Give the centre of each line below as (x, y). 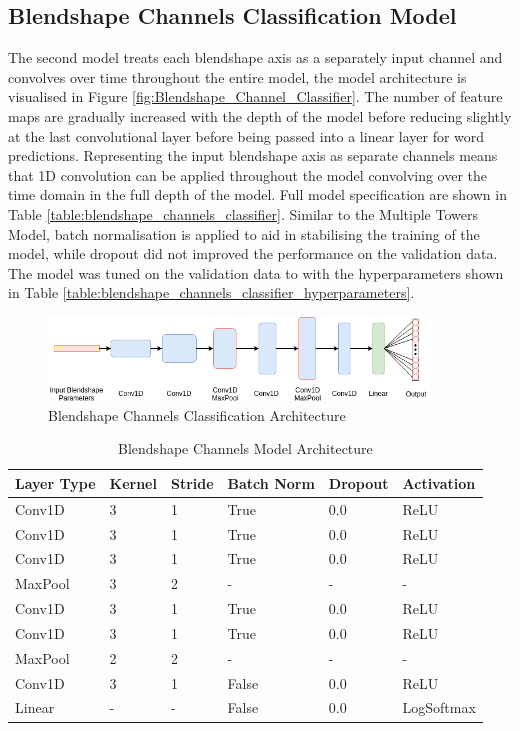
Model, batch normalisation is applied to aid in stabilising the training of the (244, 233)
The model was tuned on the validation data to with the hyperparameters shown (256, 272)
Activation (439, 482)
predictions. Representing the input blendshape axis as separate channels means (253, 155)
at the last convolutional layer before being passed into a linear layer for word (246, 135)
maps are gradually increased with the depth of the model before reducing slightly (260, 115)
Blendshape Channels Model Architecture (245, 448)
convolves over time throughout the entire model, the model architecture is (237, 76)
